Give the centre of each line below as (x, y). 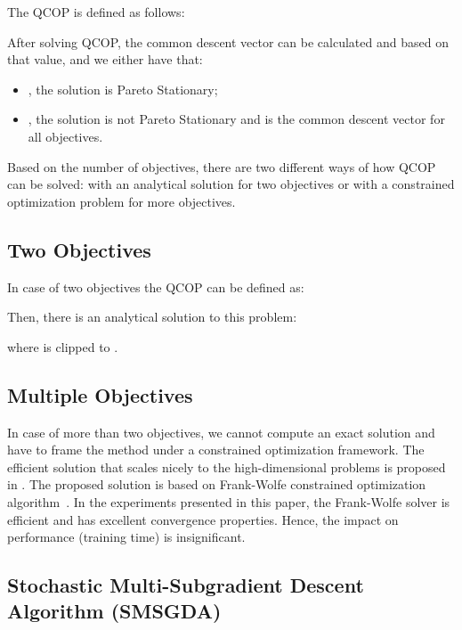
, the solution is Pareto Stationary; (123, 89)
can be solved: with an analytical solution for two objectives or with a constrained (231, 184)
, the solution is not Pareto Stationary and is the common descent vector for (236, 119)
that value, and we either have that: (105, 59)
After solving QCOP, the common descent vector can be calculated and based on (228, 41)
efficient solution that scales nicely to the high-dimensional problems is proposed (227, 466)
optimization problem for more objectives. (122, 201)
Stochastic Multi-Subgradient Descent (186, 585)
